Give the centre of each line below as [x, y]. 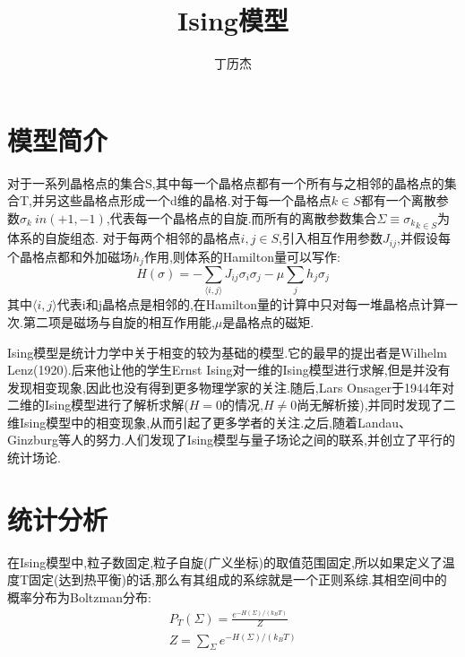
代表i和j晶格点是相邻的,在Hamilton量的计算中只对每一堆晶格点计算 [251, 304]
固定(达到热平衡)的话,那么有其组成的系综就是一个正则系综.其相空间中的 [238, 579]
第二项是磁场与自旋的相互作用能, [119, 321]
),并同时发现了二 [408, 405]
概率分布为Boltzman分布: [79, 596]
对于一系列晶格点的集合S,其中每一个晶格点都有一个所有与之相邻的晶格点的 [226, 182]
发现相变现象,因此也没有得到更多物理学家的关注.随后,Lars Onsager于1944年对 [231, 387]
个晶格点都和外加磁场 [70, 256]
